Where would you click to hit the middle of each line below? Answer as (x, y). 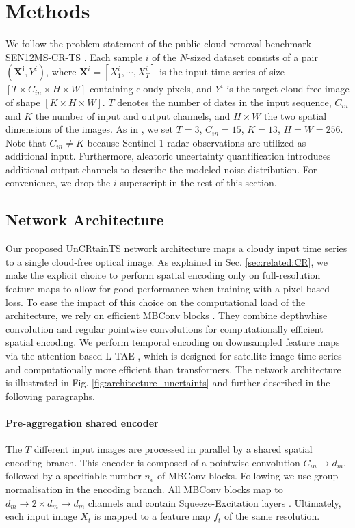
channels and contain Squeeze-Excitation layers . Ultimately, (214, 502)
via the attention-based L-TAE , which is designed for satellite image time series (174, 356)
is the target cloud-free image (288, 89)
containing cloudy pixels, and (151, 89)
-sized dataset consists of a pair (252, 56)
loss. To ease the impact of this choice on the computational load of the (156, 302)
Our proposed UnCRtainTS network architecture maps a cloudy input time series (176, 248)
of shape (23, 102)
